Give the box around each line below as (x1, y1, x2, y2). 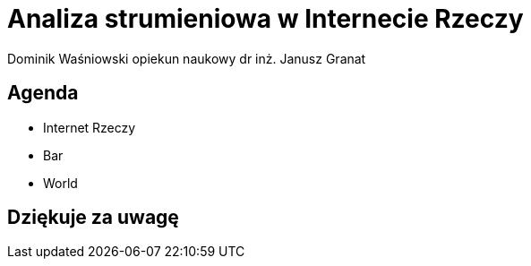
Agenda (7, 82, 79, 105)
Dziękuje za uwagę (7, 206, 179, 229)
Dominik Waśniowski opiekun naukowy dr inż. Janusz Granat (7, 50, 366, 66)
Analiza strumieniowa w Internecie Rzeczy (7, 4, 524, 34)
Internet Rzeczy (43, 119, 136, 135)
